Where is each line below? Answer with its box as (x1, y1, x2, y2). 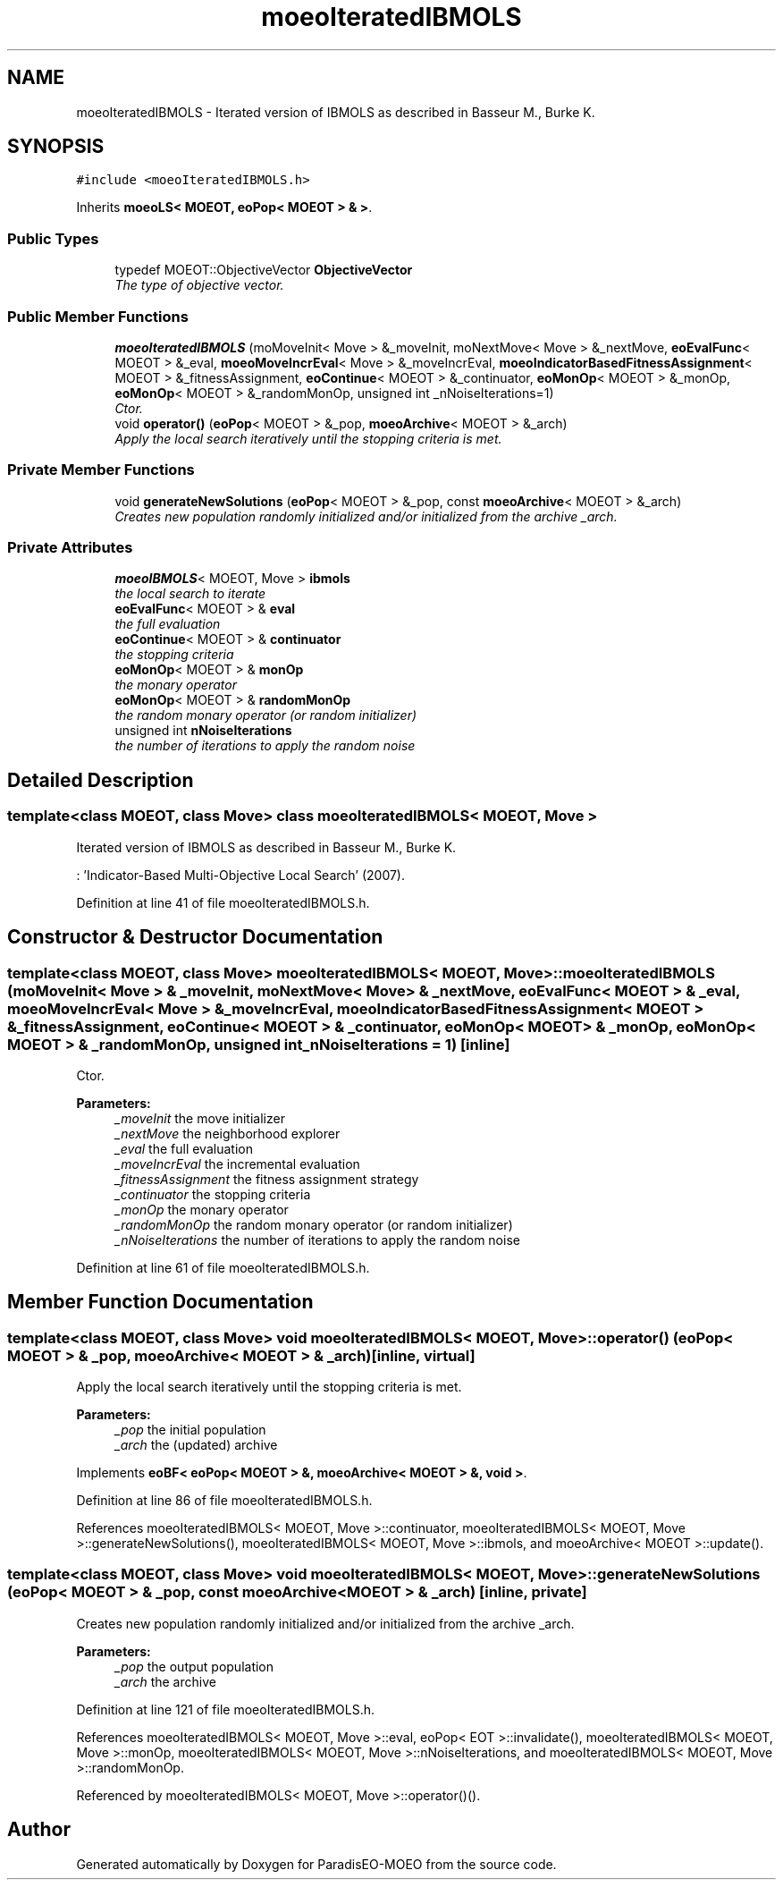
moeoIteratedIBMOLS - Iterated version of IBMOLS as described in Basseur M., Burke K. (76, 104, 595, 120)
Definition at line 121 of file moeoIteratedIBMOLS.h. (76, 1701, 375, 1717)
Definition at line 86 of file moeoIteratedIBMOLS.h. (76, 1493, 373, 1509)
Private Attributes (7, 538, 133, 557)
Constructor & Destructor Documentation (7, 926, 383, 949)
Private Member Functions (7, 461, 195, 479)
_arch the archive (114, 1673, 216, 1689)
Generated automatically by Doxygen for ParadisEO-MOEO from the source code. (76, 1856, 557, 1872)
